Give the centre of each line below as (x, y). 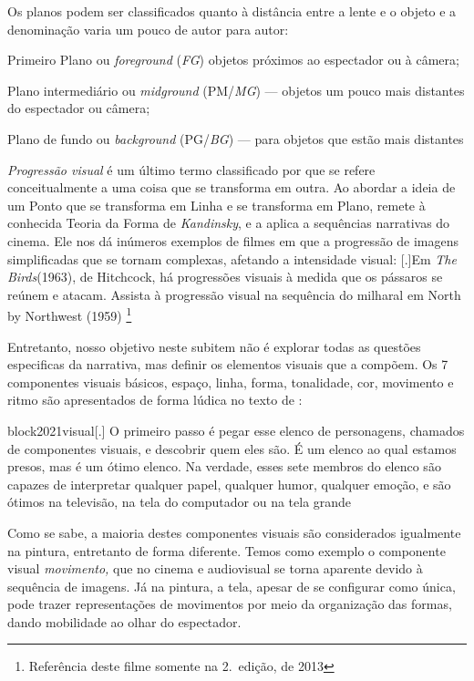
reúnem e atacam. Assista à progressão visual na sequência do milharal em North (234, 294)
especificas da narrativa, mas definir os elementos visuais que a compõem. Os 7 (228, 364)
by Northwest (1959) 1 (70, 314)
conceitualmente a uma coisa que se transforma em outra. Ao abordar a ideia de (232, 187)
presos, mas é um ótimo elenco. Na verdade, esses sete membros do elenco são (224, 466)
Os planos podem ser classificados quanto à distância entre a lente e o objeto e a (232, 11)
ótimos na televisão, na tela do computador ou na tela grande (180, 502)
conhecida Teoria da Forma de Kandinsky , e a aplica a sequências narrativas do (229, 223)
